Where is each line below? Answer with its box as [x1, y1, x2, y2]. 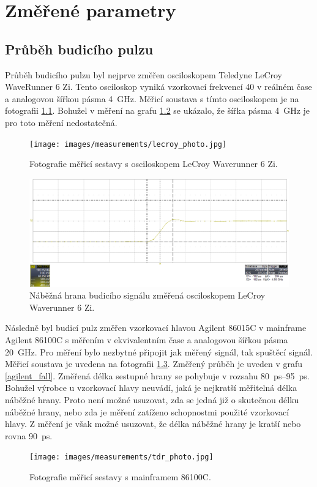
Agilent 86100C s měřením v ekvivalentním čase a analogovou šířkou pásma [5, 333, 288, 346]
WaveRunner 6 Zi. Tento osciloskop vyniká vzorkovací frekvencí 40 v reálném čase [5, 80, 312, 93]
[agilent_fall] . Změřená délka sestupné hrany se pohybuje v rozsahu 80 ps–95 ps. [5, 369, 310, 382]
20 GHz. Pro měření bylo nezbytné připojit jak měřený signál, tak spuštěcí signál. [5, 345, 313, 358]
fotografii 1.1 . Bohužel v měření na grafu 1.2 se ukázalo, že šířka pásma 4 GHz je [5, 104, 310, 117]
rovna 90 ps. [5, 429, 53, 442]
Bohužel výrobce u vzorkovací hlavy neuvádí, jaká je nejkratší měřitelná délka [5, 381, 297, 394]
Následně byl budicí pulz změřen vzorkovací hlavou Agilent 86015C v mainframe [5, 321, 307, 334]
